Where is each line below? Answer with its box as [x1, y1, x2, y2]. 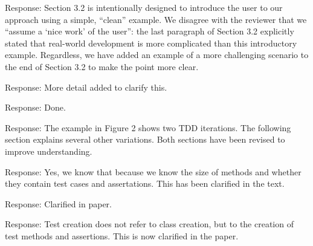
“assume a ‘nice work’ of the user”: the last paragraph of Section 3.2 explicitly [5, 25, 294, 37]
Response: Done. [5, 101, 66, 114]
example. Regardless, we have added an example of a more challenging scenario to [5, 48, 309, 61]
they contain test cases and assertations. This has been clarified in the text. [5, 177, 285, 190]
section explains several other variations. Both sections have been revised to [5, 133, 285, 146]
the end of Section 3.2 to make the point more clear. [5, 60, 199, 73]
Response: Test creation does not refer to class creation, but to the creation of [5, 218, 294, 230]
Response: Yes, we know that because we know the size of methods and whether [5, 165, 302, 178]
